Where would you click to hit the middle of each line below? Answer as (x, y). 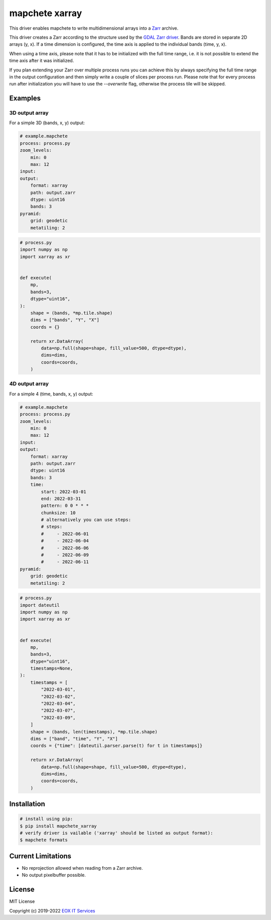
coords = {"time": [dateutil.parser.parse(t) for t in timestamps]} (116, 746)
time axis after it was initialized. (42, 61)
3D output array (29, 113)
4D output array (29, 384)
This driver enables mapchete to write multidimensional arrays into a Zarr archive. (94, 28)
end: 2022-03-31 (61, 498)
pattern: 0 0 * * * (65, 506)
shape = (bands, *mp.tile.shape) (72, 313)
